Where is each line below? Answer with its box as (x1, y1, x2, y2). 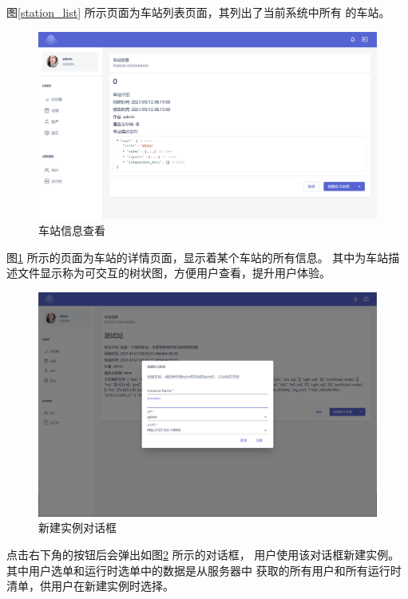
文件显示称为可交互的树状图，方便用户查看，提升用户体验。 (17, 264, 331, 281)
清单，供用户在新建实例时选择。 (6, 577, 174, 594)
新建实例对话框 (38, 519, 117, 536)
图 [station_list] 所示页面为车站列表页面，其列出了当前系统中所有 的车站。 (6, 4, 390, 20)
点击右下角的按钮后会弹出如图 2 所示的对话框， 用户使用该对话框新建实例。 (6, 546, 400, 563)
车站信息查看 (38, 221, 105, 238)
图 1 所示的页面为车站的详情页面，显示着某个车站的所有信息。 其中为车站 (6, 248, 389, 265)
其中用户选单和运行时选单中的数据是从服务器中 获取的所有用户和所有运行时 (6, 561, 402, 578)
